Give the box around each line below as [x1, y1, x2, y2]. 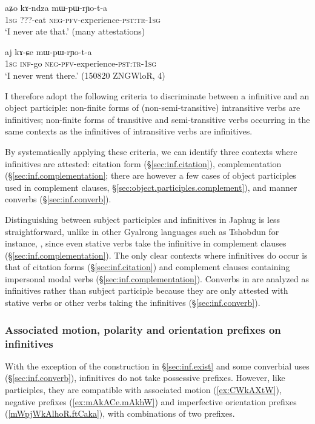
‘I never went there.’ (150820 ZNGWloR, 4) [5, 68, 165, 81]
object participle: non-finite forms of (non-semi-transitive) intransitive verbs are [5, 101, 300, 114]
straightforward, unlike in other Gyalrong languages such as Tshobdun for [5, 225, 279, 237]
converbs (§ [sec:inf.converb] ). [5, 193, 111, 205]
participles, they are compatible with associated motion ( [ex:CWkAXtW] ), [5, 383, 282, 396]
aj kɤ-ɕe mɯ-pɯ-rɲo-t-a [5, 45, 92, 58]
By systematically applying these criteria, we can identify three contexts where [5, 145, 297, 157]
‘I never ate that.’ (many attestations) [5, 25, 145, 38]
